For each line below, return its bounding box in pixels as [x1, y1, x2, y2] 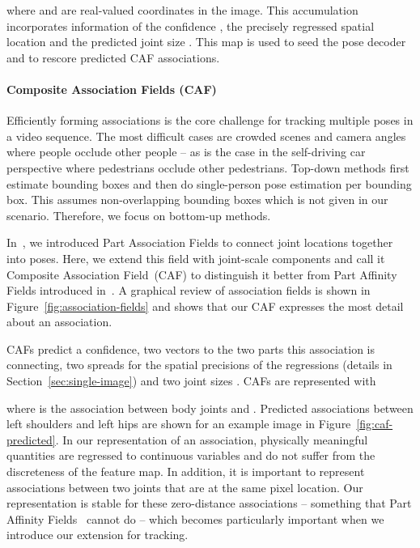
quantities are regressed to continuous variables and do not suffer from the [6, 447, 375, 464]
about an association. [6, 313, 112, 330]
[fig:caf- [356, 415, 393, 432]
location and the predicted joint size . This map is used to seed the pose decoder [6, 33, 406, 50]
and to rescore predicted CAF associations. [6, 49, 220, 66]
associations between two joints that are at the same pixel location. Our [6, 478, 363, 495]
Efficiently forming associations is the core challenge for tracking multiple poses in [6, 112, 414, 129]
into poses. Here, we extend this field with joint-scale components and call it [6, 249, 385, 266]
